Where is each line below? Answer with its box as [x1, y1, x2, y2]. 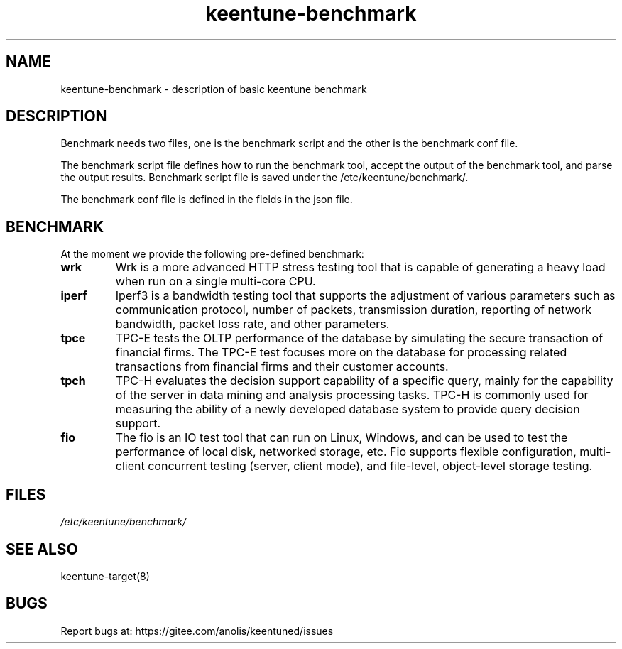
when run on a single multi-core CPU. [115, 274, 316, 289]
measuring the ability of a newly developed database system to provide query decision [115, 402, 580, 417]
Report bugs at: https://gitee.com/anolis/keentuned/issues [60, 624, 334, 637]
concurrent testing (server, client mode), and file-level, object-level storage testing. [148, 459, 593, 474]
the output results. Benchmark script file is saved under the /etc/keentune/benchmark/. [60, 171, 469, 184]
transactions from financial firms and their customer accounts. [115, 359, 449, 374]
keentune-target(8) [60, 569, 150, 582]
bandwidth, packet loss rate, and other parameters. [115, 317, 390, 332]
